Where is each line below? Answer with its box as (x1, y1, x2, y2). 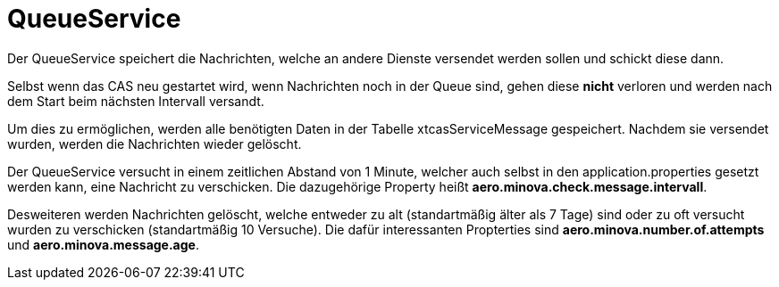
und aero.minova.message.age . (7, 236, 199, 252)
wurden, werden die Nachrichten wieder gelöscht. (7, 135, 302, 152)
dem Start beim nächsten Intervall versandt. (7, 93, 264, 109)
